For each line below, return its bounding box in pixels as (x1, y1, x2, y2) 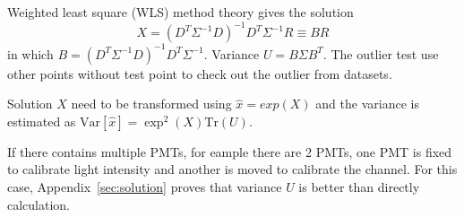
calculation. (7, 195, 71, 213)
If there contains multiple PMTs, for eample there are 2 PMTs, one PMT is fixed (7, 142, 452, 161)
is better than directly (298, 177, 420, 195)
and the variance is (315, 94, 419, 113)
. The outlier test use (322, 44, 439, 63)
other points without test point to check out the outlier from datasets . (7, 64, 392, 82)
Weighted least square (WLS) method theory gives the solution (7, 3, 354, 21)
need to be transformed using (71, 94, 232, 113)
